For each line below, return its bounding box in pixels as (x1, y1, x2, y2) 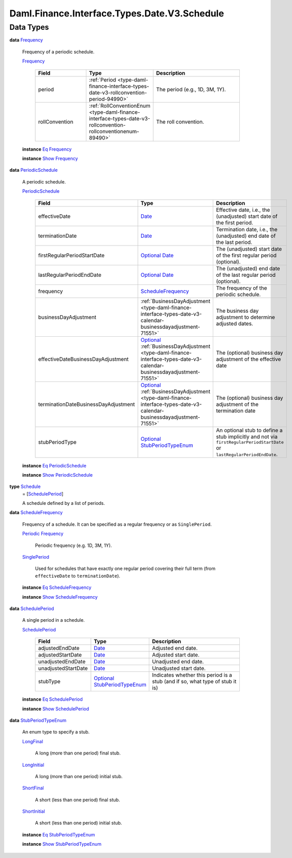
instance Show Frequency (22, 155, 78, 161)
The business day (216, 307, 259, 314)
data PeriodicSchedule (9, 167, 58, 173)
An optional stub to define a (216, 426, 283, 434)
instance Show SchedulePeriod (22, 705, 89, 712)
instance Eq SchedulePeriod (22, 696, 83, 702)
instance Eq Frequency (22, 146, 72, 152)
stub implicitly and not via (216, 433, 278, 440)
